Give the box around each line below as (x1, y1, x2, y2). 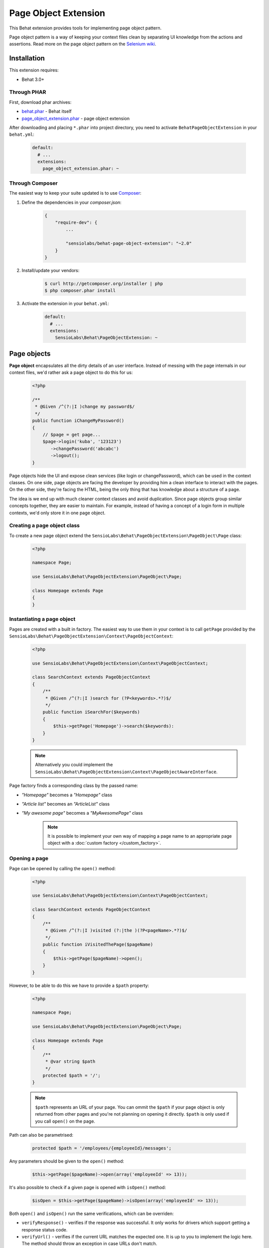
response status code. (21, 1227, 68, 1233)
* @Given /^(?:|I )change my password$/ (35, 404, 135, 409)
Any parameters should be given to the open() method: (9, 1158, 125, 1164)
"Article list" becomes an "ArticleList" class (21, 801, 110, 807)
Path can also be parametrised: (9, 1132, 74, 1138)
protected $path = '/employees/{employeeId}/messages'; (32, 1145, 172, 1151)
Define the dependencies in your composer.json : (21, 199, 122, 205)
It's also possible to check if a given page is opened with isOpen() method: (9, 1184, 166, 1190)
